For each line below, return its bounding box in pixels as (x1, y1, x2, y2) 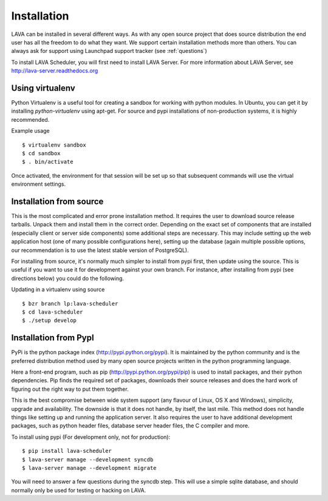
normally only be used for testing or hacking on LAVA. (11, 486, 146, 494)
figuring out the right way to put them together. (11, 385, 129, 393)
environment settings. (11, 180, 66, 188)
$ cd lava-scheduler (22, 308, 83, 315)
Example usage (11, 127, 50, 135)
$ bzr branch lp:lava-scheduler (22, 300, 118, 307)
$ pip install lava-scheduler (22, 447, 112, 455)
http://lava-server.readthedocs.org (11, 67, 98, 74)
